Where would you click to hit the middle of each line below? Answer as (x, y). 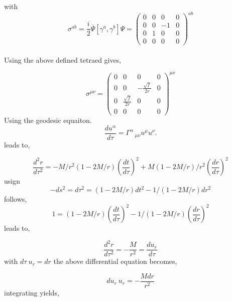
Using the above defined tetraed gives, (63, 59)
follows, (16, 199)
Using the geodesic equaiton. (48, 120)
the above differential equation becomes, (115, 261)
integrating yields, (32, 293)
